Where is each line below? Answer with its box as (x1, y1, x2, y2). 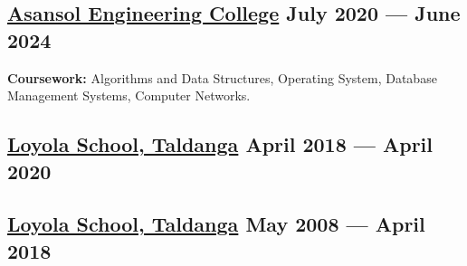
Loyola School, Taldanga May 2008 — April (7, 210, 425, 238)
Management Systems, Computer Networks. (7, 86, 251, 105)
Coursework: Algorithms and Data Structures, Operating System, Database (7, 68, 437, 87)
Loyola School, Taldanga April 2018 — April (7, 130, 434, 158)
